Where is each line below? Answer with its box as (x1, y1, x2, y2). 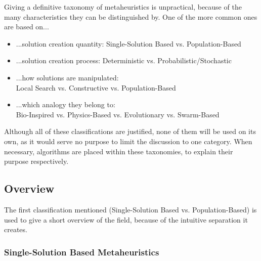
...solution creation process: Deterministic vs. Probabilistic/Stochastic (16, 55, 232, 66)
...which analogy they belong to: (16, 99, 115, 110)
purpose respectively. (4, 156, 69, 166)
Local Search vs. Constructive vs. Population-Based (16, 82, 176, 93)
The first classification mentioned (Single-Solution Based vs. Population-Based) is (4, 204, 257, 214)
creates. (4, 224, 27, 235)
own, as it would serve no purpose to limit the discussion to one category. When (4, 136, 252, 146)
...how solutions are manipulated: (16, 72, 119, 82)
